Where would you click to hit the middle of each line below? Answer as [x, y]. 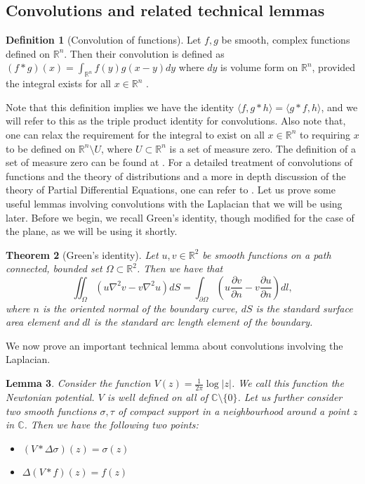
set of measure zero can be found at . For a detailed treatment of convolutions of [179, 162]
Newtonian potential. [50, 396]
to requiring [325, 134]
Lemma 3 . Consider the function [78, 383]
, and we [339, 107]
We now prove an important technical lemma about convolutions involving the [174, 345]
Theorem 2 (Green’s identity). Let [82, 254]
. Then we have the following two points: [111, 425]
